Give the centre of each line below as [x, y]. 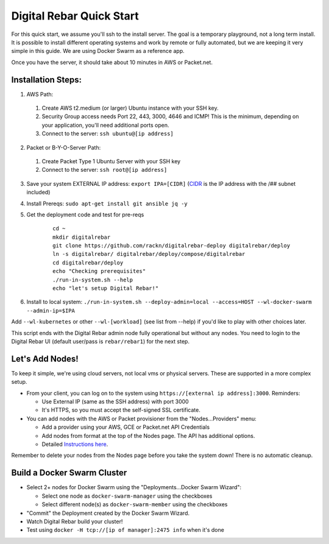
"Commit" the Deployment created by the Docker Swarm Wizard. [108, 513]
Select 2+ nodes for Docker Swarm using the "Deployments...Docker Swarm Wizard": [134, 487]
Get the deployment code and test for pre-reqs [85, 214]
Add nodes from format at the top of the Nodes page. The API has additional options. [148, 436]
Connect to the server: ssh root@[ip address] [104, 170]
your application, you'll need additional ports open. [106, 125]
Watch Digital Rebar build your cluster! [75, 521]
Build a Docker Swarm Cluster [69, 473]
